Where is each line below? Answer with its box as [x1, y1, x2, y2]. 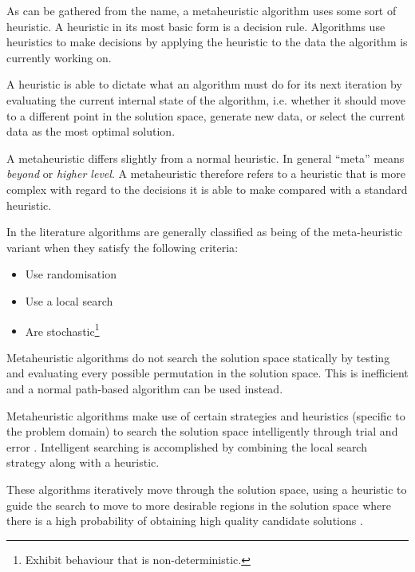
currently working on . [6, 49, 112, 65]
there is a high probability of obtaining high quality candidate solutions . [6, 512, 363, 529]
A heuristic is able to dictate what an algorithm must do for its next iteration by [6, 76, 402, 93]
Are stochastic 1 [25, 320, 100, 339]
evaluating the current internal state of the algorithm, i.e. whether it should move [6, 91, 406, 108]
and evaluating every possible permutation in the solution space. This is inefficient [6, 365, 409, 381]
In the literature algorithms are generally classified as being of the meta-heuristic [6, 223, 403, 240]
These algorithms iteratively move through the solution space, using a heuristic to [6, 480, 407, 497]
